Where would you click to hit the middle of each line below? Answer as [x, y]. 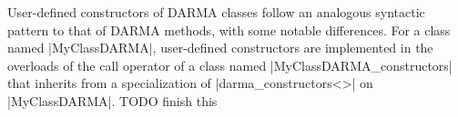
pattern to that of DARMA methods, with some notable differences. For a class [229, 29]
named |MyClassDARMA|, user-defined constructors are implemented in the [220, 48]
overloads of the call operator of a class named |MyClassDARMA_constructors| [230, 65]
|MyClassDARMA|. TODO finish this [112, 100]
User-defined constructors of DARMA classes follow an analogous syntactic [216, 12]
